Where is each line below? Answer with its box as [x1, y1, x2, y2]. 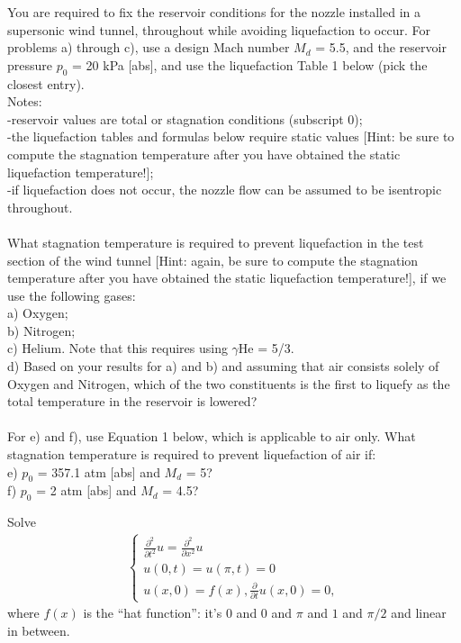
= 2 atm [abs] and [36, 481, 137, 500]
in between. [7, 620, 70, 639]
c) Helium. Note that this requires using [7, 339, 228, 358]
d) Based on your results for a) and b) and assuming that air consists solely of [7, 357, 439, 376]
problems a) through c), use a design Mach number [7, 38, 290, 57]
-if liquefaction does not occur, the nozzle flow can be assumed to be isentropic [7, 180, 442, 199]
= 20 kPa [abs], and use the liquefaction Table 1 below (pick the [72, 55, 428, 74]
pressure [7, 55, 53, 74]
